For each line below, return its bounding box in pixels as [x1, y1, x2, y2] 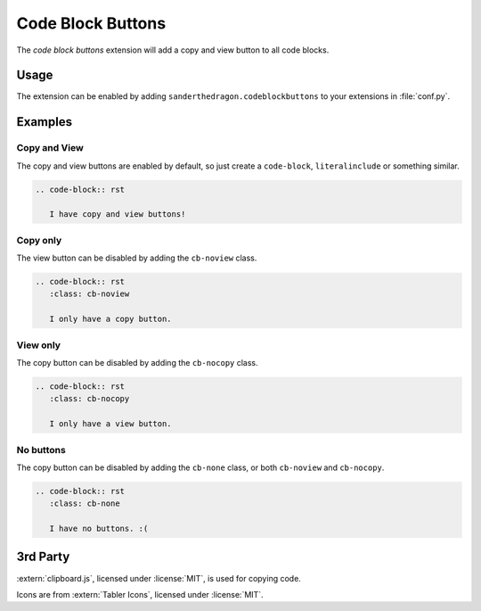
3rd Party [16, 549, 70, 565]
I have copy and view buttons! [49, 210, 186, 219]
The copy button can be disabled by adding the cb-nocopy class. [16, 358, 258, 367]
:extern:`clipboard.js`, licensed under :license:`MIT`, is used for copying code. [16, 573, 302, 583]
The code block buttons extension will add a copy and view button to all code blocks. [16, 45, 330, 55]
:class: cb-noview [49, 289, 130, 299]
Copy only [16, 234, 62, 246]
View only [16, 339, 61, 351]
